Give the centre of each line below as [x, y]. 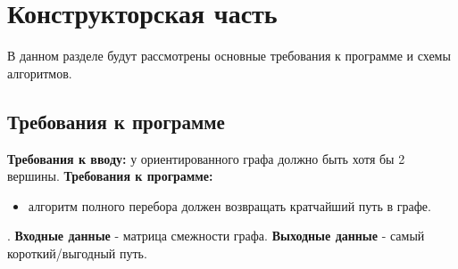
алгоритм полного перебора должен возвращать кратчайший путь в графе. [229, 205]
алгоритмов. [40, 73]
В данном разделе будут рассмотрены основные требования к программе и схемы [229, 56]
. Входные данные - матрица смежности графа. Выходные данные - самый [216, 236]
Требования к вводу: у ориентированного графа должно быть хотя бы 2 [206, 158]
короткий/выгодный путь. [77, 253]
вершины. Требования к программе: [110, 176]
